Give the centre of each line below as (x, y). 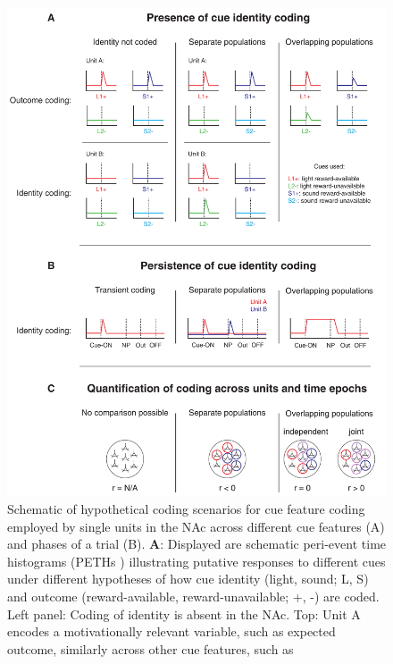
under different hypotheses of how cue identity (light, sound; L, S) (188, 579)
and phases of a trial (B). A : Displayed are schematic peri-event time (197, 544)
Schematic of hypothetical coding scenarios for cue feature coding (186, 509)
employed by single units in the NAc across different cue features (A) (196, 526)
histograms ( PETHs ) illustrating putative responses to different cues (196, 561)
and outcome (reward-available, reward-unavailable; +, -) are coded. (193, 597)
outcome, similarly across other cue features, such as (151, 648)
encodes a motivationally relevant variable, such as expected (171, 631)
